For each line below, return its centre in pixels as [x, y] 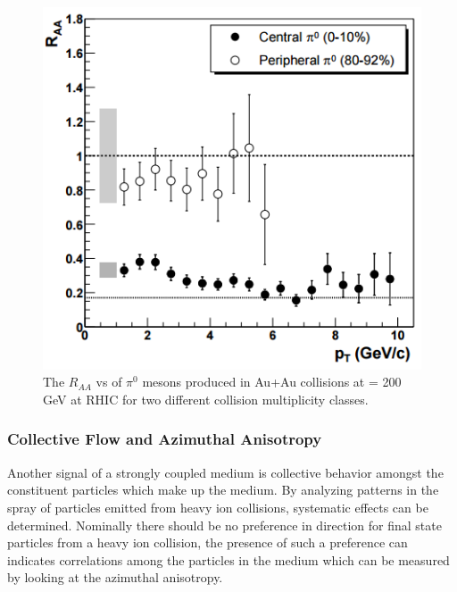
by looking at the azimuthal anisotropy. [115, 577]
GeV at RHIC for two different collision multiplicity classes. [206, 399]
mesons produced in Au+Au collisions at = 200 [272, 382]
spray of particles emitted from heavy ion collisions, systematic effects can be [218, 507]
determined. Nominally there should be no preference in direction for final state [224, 525]
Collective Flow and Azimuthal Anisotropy [165, 439]
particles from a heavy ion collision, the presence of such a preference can [208, 542]
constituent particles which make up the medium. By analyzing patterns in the [223, 490]
